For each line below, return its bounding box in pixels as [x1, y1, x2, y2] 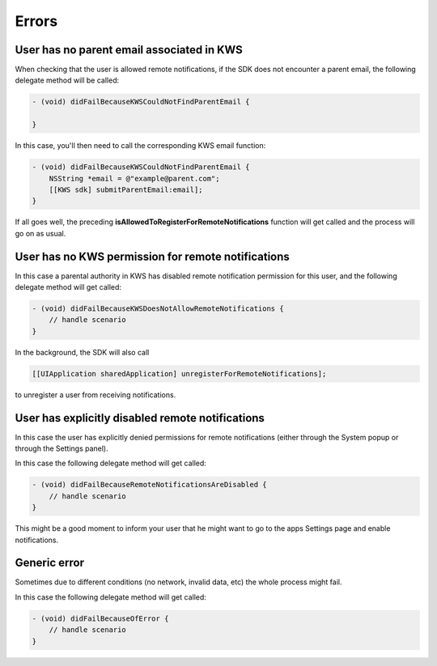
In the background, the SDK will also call [15, 347, 150, 357]
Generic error [15, 556, 85, 570]
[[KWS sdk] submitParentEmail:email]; [49, 185, 203, 194]
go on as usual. [15, 228, 66, 238]
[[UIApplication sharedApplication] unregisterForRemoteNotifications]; [32, 369, 327, 378]
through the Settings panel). [15, 443, 108, 453]
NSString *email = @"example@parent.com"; [49, 174, 220, 183]
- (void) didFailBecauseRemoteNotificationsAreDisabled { [32, 480, 267, 490]
